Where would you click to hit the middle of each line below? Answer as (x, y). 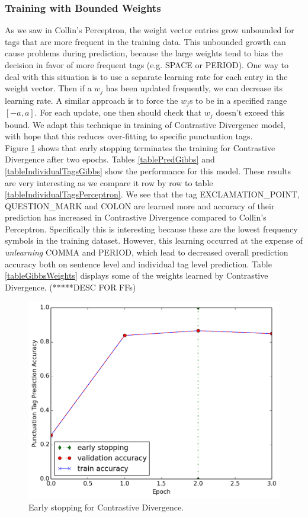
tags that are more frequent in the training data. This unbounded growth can (145, 41)
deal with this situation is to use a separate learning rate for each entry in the (146, 76)
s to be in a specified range (238, 100)
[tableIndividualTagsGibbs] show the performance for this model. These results (148, 170)
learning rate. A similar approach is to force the (92, 100)
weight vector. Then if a (48, 88)
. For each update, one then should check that (118, 112)
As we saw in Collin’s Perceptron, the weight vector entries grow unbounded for (150, 30)
